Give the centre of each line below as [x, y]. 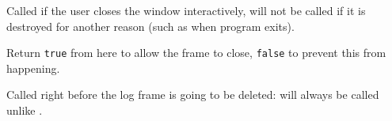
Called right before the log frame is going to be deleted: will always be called [193, 95]
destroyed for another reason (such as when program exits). [150, 26]
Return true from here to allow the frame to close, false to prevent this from [196, 53]
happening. [33, 68]
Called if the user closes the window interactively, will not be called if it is [186, 10]
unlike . [25, 110]
